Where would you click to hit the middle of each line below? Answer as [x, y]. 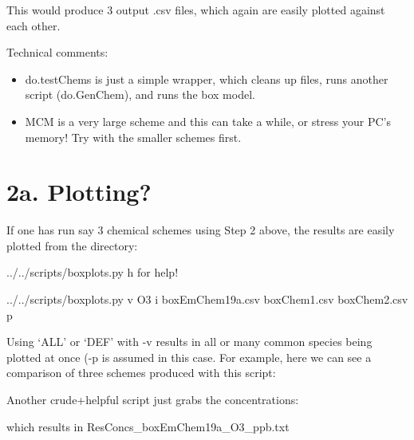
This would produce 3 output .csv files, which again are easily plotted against [196, 10]
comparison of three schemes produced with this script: [141, 373]
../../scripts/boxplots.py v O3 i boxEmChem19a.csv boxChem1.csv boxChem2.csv [207, 299]
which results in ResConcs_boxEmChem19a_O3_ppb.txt [148, 426]
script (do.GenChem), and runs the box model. [140, 94]
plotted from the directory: [72, 245]
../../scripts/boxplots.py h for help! [93, 272]
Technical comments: [57, 52]
